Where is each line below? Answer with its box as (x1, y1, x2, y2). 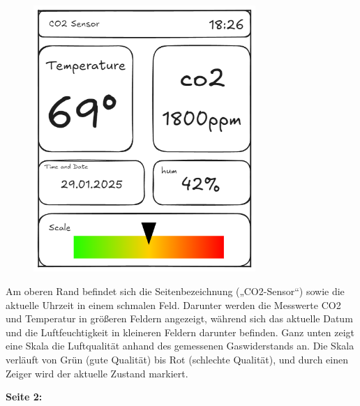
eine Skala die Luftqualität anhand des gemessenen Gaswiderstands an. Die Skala (6, 338, 354, 353)
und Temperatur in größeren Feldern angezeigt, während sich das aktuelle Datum (6, 311, 353, 326)
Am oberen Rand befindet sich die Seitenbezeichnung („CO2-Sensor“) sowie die (6, 283, 345, 298)
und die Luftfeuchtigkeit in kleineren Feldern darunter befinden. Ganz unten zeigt (6, 324, 355, 339)
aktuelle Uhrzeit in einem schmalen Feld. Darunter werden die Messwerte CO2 (6, 297, 341, 312)
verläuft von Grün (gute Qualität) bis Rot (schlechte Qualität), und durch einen (6, 352, 349, 366)
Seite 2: (6, 389, 43, 404)
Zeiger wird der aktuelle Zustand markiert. (6, 366, 188, 380)
